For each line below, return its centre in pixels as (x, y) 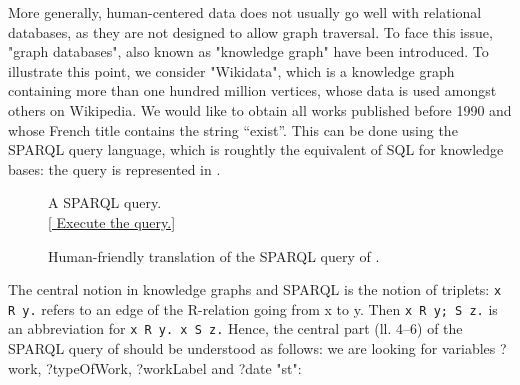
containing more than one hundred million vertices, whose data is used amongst (252, 90)
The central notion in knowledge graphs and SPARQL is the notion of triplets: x (255, 289)
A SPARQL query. (105, 202)
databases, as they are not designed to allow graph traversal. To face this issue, (250, 31)
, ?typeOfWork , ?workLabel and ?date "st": (169, 367)
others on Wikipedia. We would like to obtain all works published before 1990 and (260, 109)
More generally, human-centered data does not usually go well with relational (245, 12)
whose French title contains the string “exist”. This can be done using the (233, 129)
